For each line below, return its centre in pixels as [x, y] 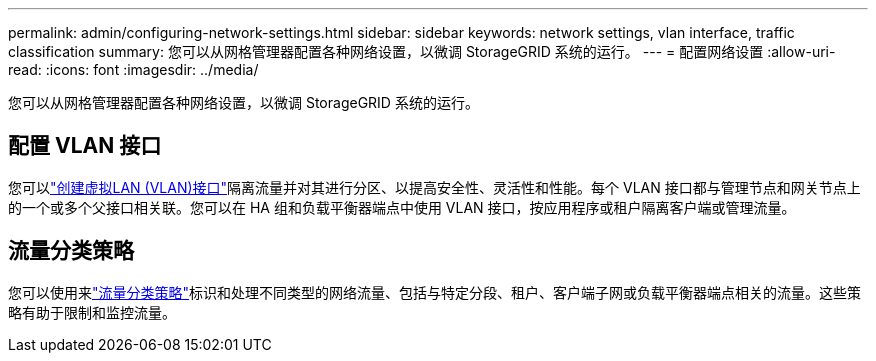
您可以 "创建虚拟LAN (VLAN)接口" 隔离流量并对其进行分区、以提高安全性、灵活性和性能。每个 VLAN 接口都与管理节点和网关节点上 [434, 187]
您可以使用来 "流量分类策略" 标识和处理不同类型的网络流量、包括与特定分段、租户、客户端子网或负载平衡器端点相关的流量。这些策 [435, 292]
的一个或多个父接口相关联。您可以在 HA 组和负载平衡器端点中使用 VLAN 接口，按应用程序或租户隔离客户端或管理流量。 [402, 207]
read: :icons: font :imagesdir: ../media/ [133, 69]
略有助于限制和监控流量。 [92, 312]
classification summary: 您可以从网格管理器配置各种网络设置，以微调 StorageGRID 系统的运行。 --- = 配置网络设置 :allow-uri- [422, 51]
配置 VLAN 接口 [85, 146]
